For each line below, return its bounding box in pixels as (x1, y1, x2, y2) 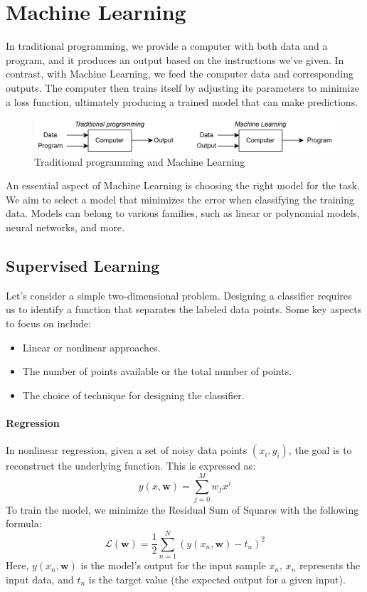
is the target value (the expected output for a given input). (88, 571, 346, 586)
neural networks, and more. (6, 220, 125, 235)
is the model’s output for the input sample (80, 558, 266, 573)
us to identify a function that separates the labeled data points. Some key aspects (6, 302, 362, 317)
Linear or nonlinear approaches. (22, 339, 161, 354)
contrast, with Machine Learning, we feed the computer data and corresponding (6, 66, 354, 81)
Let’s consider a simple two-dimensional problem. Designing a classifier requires (6, 287, 352, 302)
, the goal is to (288, 443, 352, 458)
